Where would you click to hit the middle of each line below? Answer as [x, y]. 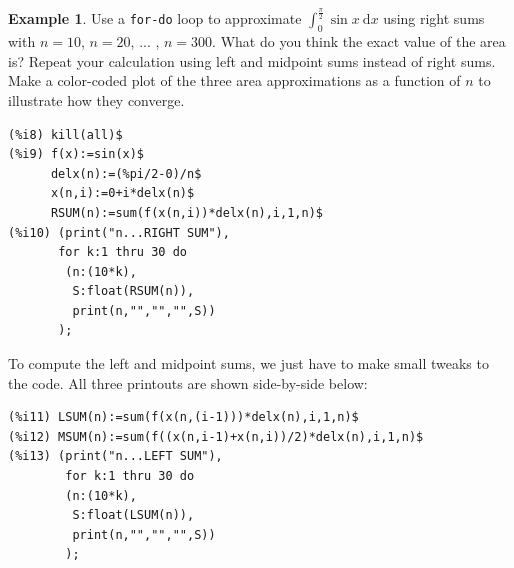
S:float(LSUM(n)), [133, 515]
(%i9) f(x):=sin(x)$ [76, 154]
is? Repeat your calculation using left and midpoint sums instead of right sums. [252, 60]
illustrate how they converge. [96, 99]
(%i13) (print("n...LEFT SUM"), [115, 456]
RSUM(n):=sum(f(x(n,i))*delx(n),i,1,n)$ [186, 212]
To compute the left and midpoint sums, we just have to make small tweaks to [248, 363]
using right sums [434, 18]
